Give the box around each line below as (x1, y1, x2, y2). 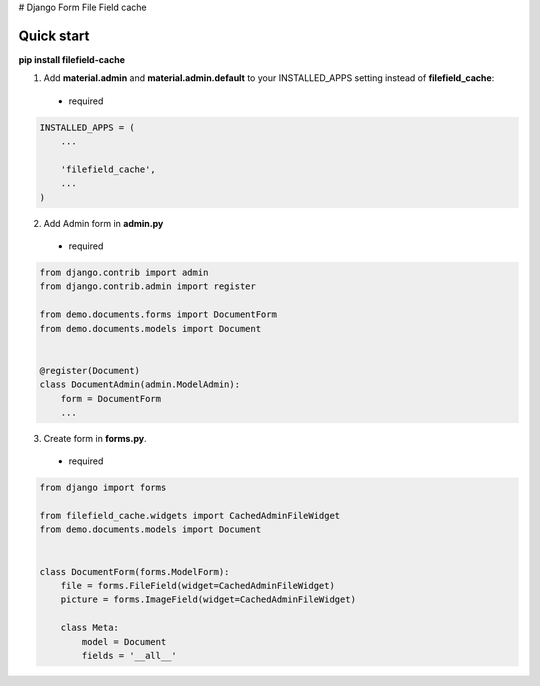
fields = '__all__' (81, 650, 177, 661)
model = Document (81, 636, 167, 647)
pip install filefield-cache (18, 53, 125, 65)
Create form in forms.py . (43, 432, 147, 444)
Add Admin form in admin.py (43, 217, 164, 229)
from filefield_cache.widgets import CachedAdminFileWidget (39, 510, 341, 522)
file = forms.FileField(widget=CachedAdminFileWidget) (60, 580, 335, 591)
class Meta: (60, 622, 120, 634)
